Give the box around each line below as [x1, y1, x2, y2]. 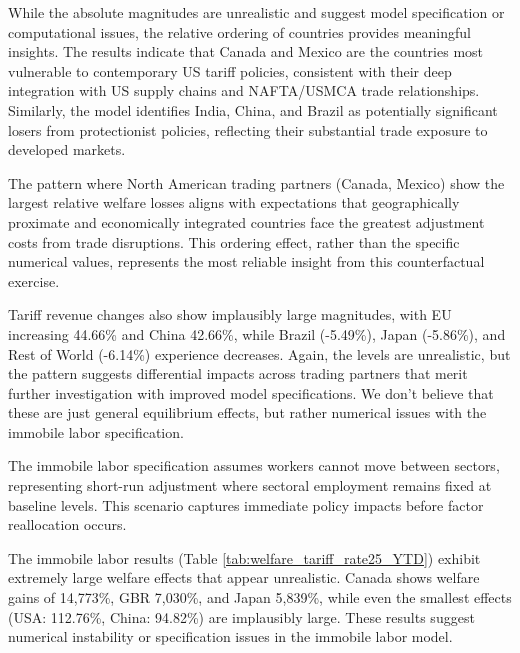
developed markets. [8, 139, 126, 160]
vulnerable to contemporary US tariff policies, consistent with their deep [8, 60, 452, 81]
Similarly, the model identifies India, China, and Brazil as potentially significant [8, 99, 498, 120]
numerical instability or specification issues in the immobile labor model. [8, 626, 453, 647]
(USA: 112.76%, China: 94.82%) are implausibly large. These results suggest [8, 606, 475, 627]
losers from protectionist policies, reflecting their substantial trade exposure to [8, 119, 488, 140]
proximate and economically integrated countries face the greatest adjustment [8, 211, 485, 232]
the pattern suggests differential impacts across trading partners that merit [8, 363, 468, 384]
